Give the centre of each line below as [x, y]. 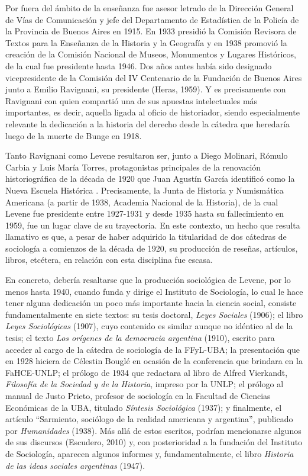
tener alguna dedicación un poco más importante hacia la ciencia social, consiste [151, 303]
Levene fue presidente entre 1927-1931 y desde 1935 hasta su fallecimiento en [145, 213]
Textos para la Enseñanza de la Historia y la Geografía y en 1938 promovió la [146, 42]
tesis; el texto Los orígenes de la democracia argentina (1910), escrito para [140, 338]
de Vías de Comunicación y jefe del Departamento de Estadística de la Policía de [152, 19]
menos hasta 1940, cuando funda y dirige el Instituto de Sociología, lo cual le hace [154, 291]
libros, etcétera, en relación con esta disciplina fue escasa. [109, 260]
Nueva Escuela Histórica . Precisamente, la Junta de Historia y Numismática [145, 190]
